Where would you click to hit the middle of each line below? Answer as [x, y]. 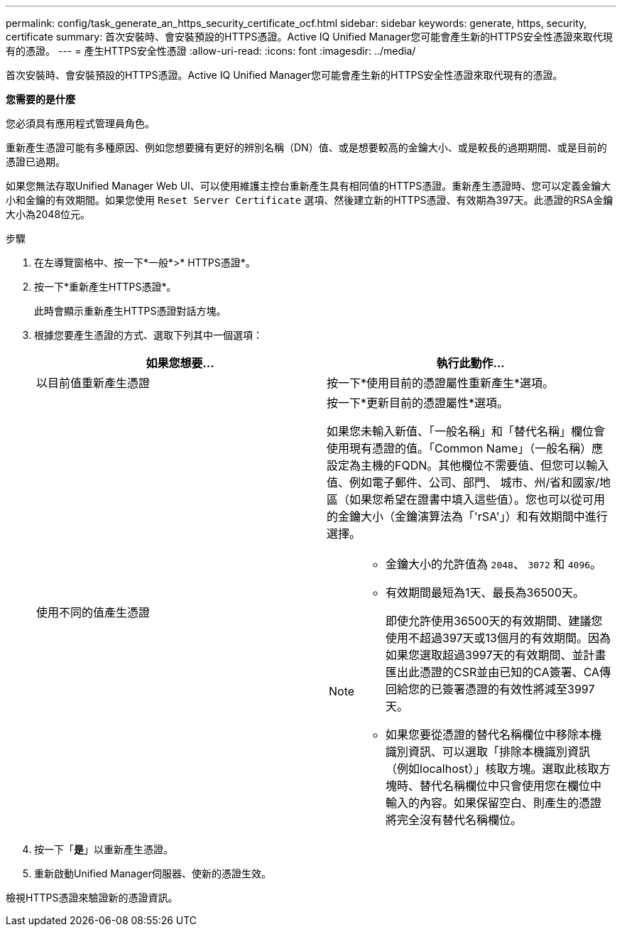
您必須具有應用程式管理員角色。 [80, 123]
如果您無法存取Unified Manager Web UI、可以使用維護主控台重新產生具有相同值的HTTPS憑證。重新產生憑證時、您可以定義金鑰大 [309, 186]
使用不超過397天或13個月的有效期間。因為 [498, 638]
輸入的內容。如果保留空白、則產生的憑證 [494, 803]
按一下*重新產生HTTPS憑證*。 [105, 287]
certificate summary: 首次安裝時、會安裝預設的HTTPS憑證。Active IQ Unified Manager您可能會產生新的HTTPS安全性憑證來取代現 [309, 37]
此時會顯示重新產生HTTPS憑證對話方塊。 [130, 311]
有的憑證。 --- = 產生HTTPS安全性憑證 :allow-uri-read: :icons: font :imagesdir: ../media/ [211, 51]
